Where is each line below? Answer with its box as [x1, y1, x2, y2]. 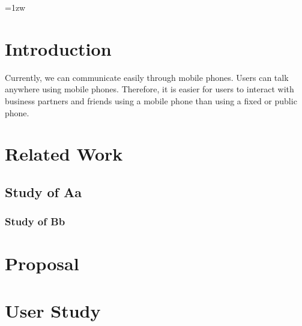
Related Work [5, 141, 123, 166]
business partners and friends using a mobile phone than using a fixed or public [5, 94, 297, 107]
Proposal [5, 251, 79, 276]
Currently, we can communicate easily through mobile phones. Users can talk [5, 71, 289, 83]
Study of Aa [5, 182, 82, 201]
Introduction [5, 36, 112, 61]
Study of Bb [5, 214, 65, 229]
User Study [5, 298, 101, 322]
